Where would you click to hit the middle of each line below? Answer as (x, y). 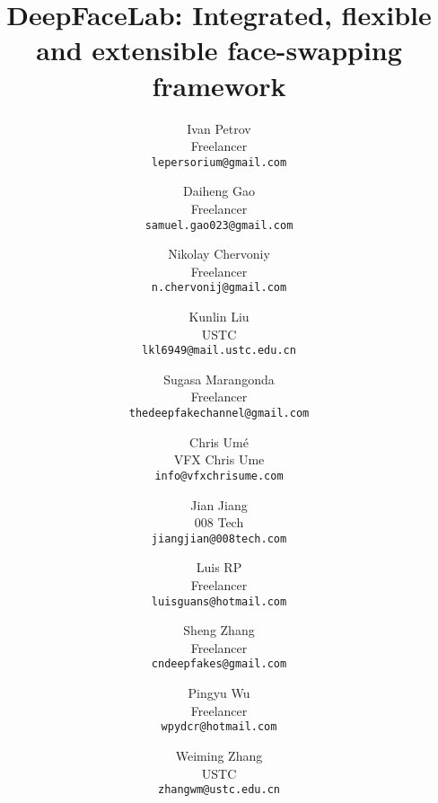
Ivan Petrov (219, 128)
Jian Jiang (219, 504)
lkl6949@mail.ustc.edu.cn (219, 351)
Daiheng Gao (219, 191)
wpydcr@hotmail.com (219, 727)
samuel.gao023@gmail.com (219, 225)
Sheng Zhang (219, 630)
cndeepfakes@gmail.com (219, 664)
